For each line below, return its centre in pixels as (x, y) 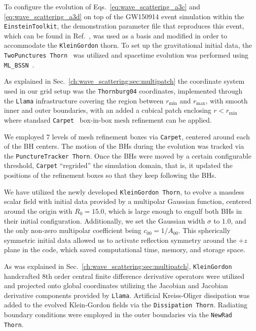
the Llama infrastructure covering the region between (84, 100)
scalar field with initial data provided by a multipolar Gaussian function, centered (128, 201)
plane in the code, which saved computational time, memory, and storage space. (125, 249)
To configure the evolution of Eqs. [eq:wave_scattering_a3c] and (102, 6)
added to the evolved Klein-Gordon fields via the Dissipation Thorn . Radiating (126, 305)
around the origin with (38, 211)
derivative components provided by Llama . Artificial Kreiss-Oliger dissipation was (127, 295)
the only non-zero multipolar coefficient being (73, 230)
